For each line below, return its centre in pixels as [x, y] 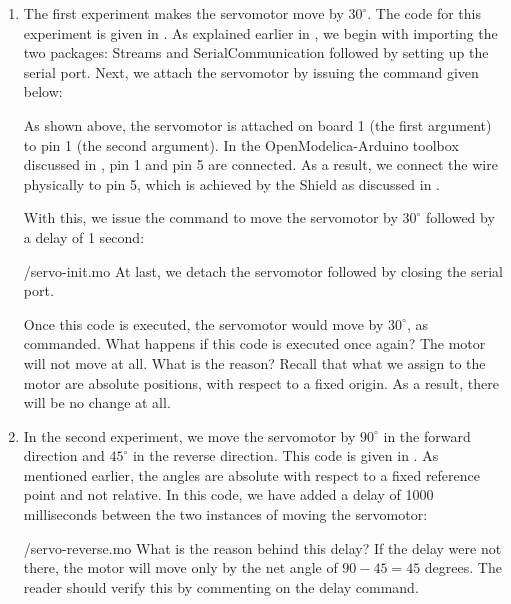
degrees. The [463, 567]
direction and [64, 455]
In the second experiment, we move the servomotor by [189, 435]
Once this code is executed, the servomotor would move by [203, 323]
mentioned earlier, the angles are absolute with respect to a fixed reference [251, 474]
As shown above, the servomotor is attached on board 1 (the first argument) [257, 124]
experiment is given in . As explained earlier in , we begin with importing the [260, 32]
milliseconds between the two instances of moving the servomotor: [225, 514]
